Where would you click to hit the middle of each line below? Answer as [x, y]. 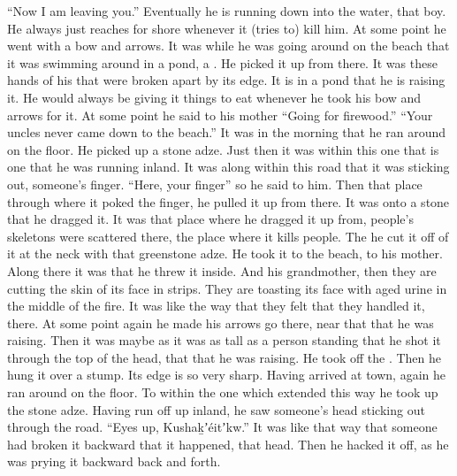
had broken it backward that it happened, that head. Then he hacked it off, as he [228, 444]
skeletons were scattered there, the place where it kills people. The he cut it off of [228, 236]
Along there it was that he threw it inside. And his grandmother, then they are [222, 270]
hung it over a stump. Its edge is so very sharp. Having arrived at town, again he [227, 375]
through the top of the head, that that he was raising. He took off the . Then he [225, 357]
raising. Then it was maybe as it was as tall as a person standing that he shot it [224, 340]
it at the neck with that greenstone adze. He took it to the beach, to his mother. [225, 253]
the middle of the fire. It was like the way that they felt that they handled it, [216, 306]
